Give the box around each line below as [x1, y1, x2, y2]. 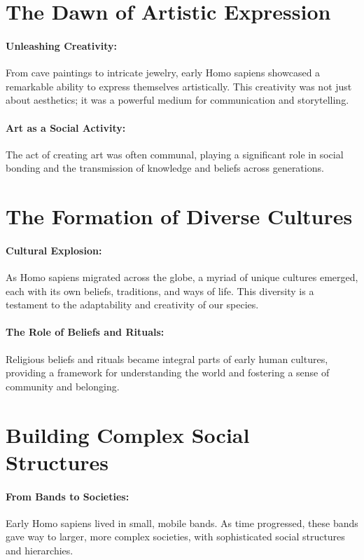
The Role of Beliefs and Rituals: [6, 325, 164, 339]
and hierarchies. [6, 543, 73, 558]
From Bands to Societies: [6, 489, 129, 503]
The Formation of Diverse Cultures [6, 202, 353, 231]
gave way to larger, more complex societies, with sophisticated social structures [6, 529, 345, 544]
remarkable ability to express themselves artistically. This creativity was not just [6, 78, 352, 93]
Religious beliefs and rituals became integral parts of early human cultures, [6, 351, 328, 366]
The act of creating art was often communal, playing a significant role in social [6, 146, 344, 161]
